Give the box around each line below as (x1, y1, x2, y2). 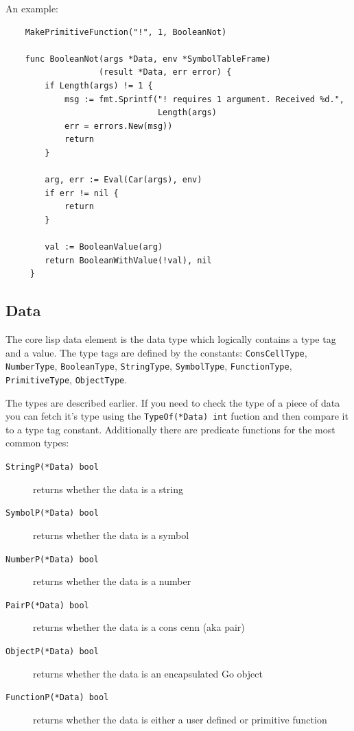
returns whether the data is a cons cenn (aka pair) (33, 620, 245, 634)
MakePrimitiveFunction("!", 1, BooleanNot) (25, 27, 227, 37)
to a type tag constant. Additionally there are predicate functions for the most (5, 422, 335, 436)
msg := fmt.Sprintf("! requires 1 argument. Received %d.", (64, 94, 344, 104)
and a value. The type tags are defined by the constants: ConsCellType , (5, 345, 307, 359)
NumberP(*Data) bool (5, 554, 99, 564)
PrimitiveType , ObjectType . (5, 372, 128, 386)
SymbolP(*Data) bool (5, 508, 99, 518)
